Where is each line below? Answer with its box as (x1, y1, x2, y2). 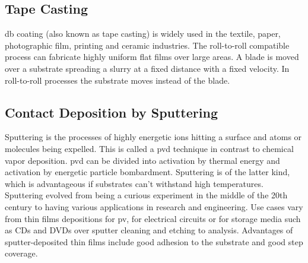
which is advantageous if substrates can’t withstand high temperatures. (5, 177, 263, 189)
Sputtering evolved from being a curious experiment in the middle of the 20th (5, 189, 288, 201)
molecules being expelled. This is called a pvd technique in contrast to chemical (5, 142, 294, 154)
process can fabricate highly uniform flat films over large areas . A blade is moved (5, 50, 299, 63)
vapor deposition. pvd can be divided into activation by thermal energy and (5, 154, 280, 166)
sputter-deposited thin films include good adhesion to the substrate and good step (5, 235, 303, 248)
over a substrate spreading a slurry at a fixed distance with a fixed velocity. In (5, 62, 290, 74)
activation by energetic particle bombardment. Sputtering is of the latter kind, (5, 166, 290, 178)
